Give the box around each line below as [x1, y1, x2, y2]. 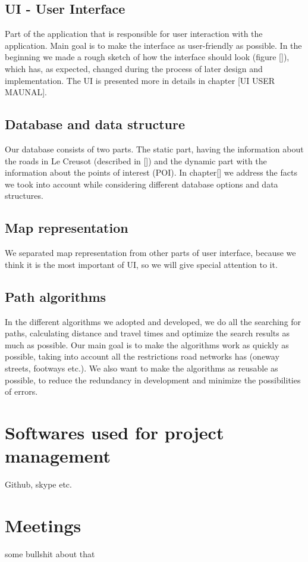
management [5, 444, 111, 468]
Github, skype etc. [5, 478, 72, 490]
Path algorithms [5, 287, 106, 305]
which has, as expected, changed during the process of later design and [5, 62, 263, 74]
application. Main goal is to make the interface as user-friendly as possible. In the [5, 39, 302, 51]
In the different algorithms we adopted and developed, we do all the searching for [5, 315, 301, 327]
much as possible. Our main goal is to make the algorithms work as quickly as [5, 338, 289, 351]
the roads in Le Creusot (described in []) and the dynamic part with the [5, 154, 267, 167]
